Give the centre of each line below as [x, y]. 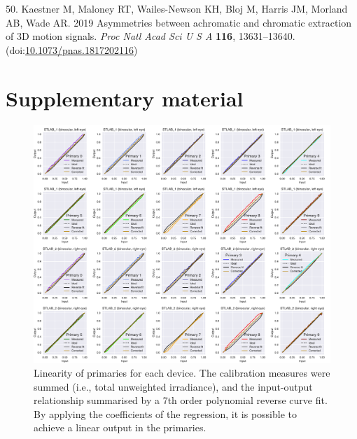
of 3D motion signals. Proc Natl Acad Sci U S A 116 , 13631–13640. [150, 36]
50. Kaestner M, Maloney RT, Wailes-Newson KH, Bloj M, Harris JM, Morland [177, 8]
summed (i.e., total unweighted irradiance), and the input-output [173, 386]
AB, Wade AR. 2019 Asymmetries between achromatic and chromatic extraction [179, 22]
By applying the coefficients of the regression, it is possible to [165, 413]
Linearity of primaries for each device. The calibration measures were [182, 373]
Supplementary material [125, 98]
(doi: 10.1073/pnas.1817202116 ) [72, 49]
